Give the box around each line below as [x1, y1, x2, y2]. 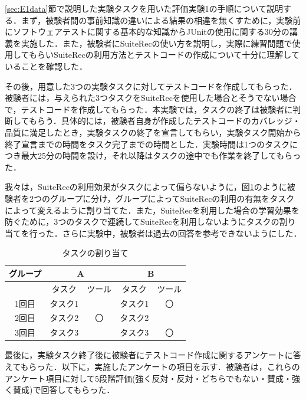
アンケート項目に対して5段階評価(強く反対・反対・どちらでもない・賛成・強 [5, 372, 301, 384]
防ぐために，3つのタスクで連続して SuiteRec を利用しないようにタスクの [5, 215, 279, 228]
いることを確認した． [5, 60, 87, 72]
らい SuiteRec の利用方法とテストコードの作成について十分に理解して [37, 48, 300, 61]
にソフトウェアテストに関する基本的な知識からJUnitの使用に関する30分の [5, 25, 289, 38]
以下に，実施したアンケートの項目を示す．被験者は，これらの [61, 360, 300, 372]
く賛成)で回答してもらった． [5, 383, 115, 396]
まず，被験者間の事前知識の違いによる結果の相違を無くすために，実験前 [21, 14, 301, 26]
